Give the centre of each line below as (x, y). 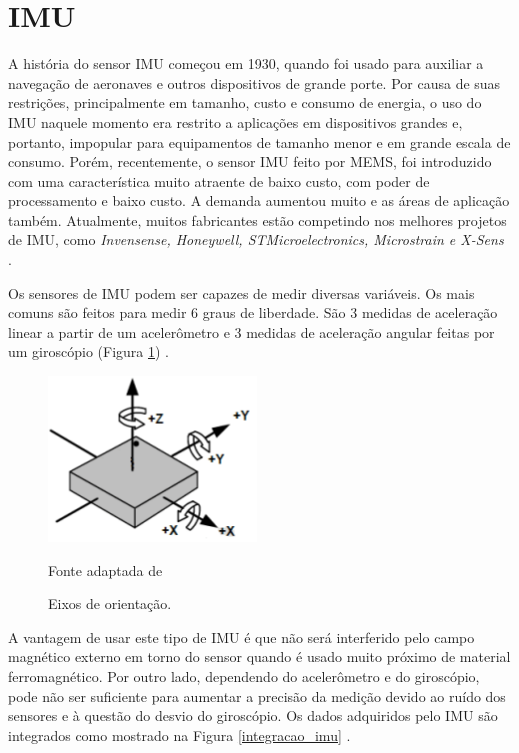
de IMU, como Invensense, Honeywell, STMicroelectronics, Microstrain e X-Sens (256, 239)
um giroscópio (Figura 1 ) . (88, 351)
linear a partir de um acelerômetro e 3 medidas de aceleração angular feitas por (251, 331)
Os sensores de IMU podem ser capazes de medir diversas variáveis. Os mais (241, 292)
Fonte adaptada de (105, 569)
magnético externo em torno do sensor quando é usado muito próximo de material (259, 656)
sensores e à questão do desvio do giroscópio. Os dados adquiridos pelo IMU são (253, 715)
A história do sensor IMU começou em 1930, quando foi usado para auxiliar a (246, 63)
